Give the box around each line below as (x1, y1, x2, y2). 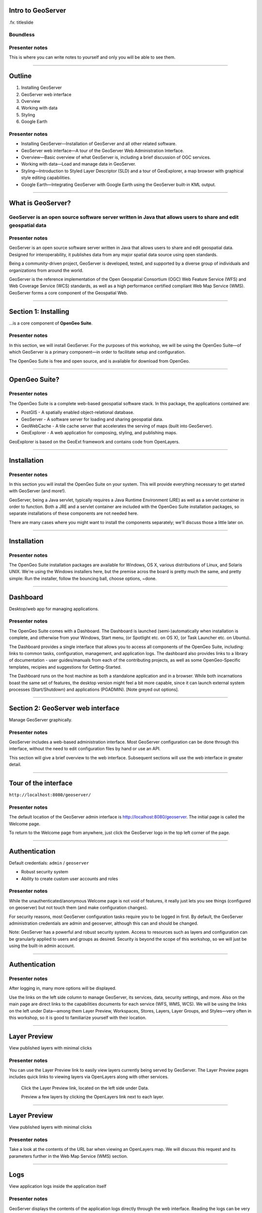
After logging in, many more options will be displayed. (9, 985, 116, 991)
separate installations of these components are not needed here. (9, 510, 138, 516)
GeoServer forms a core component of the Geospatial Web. (9, 290, 128, 295)
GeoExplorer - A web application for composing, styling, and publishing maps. (21, 430, 178, 436)
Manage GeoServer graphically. (9, 717, 73, 722)
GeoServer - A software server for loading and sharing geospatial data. (21, 416, 164, 422)
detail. (9, 762, 22, 768)
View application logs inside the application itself (9, 1183, 107, 1189)
